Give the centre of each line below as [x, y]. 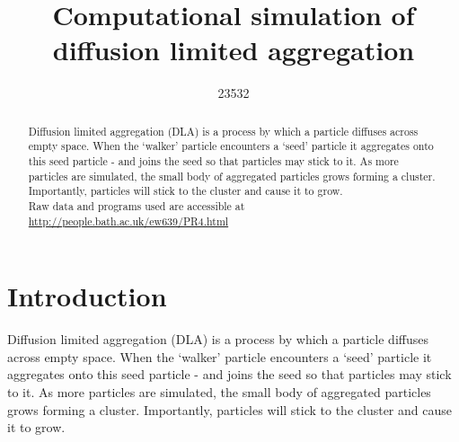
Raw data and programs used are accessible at [137, 205]
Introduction [87, 296]
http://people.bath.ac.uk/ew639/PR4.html [128, 221]
